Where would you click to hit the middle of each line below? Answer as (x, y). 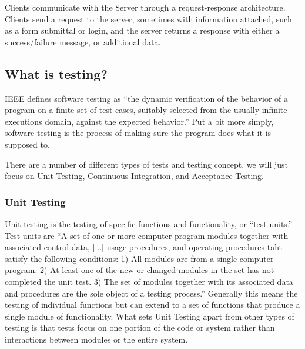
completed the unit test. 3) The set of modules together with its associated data (149, 281)
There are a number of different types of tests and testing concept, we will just (146, 164)
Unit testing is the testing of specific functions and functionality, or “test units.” (149, 223)
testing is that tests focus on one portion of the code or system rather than (140, 328)
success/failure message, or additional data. (83, 41)
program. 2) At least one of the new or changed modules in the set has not (140, 270)
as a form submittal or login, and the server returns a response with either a (142, 30)
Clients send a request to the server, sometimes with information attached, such (148, 19)
